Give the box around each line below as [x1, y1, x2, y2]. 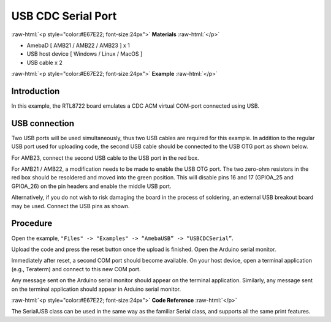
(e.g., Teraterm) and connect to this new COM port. [11, 265, 141, 272]
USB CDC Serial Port [11, 9, 117, 23]
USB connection [11, 118, 75, 129]
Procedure [11, 218, 53, 229]
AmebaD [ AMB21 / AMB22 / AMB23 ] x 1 [26, 42, 130, 49]
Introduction [11, 86, 60, 96]
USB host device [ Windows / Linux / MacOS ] [26, 50, 143, 58]
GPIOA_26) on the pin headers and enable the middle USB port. [11, 182, 172, 190]
